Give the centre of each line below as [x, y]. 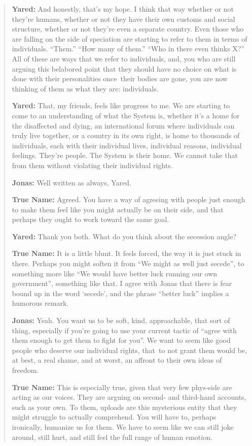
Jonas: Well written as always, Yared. [71, 182]
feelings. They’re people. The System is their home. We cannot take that [125, 155]
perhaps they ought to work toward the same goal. [91, 219]
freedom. [25, 370]
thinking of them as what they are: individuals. [85, 88]
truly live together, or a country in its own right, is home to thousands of [126, 135]
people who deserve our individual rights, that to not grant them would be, [129, 350]
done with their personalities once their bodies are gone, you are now [120, 78]
